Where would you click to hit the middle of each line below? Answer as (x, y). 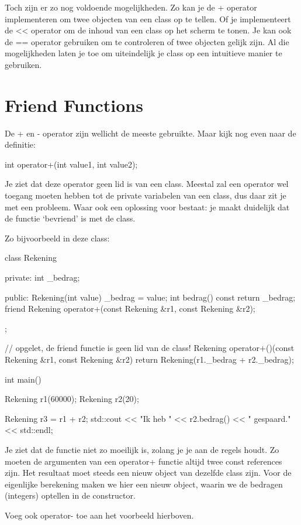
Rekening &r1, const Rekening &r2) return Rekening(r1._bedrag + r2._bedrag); (149, 359)
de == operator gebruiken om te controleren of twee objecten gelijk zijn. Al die (147, 41)
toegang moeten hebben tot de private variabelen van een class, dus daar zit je (146, 195)
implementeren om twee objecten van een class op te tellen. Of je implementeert (148, 18)
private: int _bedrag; (42, 277)
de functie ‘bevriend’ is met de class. (70, 218)
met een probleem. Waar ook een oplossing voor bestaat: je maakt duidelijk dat (147, 207)
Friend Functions (74, 105)
